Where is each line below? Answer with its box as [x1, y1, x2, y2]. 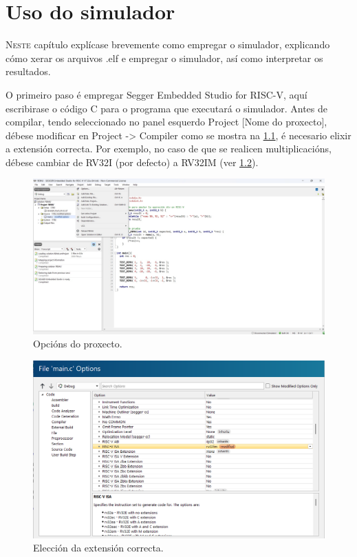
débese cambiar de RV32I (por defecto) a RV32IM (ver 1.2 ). [6, 154, 259, 169]
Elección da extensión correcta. [33, 540, 164, 555]
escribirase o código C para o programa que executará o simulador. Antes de [6, 101, 327, 115]
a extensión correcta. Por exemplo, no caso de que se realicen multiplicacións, [6, 141, 332, 156]
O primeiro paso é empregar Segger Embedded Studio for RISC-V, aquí [6, 87, 307, 101]
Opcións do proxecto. [33, 336, 122, 351]
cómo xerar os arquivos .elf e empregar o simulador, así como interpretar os [6, 50, 323, 65]
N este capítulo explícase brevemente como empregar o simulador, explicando [6, 37, 330, 52]
